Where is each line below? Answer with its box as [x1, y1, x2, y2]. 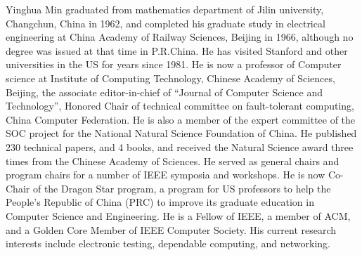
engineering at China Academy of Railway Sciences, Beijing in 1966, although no [6, 30, 354, 44]
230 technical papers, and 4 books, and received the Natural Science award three [6, 139, 354, 154]
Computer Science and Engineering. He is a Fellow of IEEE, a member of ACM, [6, 208, 351, 223]
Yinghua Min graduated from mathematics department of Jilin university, [6, 2, 324, 16]
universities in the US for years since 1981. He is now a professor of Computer [6, 57, 342, 72]
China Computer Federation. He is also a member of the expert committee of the [6, 112, 356, 126]
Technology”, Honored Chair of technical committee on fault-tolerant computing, [6, 98, 354, 113]
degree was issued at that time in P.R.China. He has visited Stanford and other [6, 43, 348, 58]
